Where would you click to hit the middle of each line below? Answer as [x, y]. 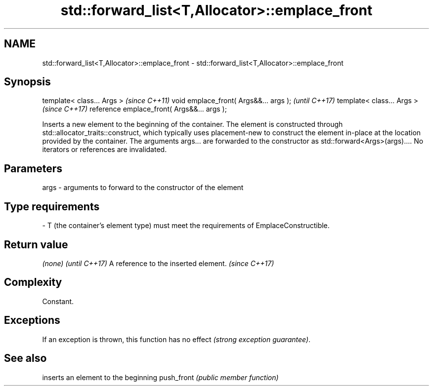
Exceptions [32, 320]
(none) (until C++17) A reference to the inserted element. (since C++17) [158, 263]
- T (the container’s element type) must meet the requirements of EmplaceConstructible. [186, 226]
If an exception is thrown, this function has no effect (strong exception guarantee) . [176, 339]
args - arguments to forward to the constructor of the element [143, 188]
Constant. [58, 301]
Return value [36, 244]
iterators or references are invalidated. [105, 150]
